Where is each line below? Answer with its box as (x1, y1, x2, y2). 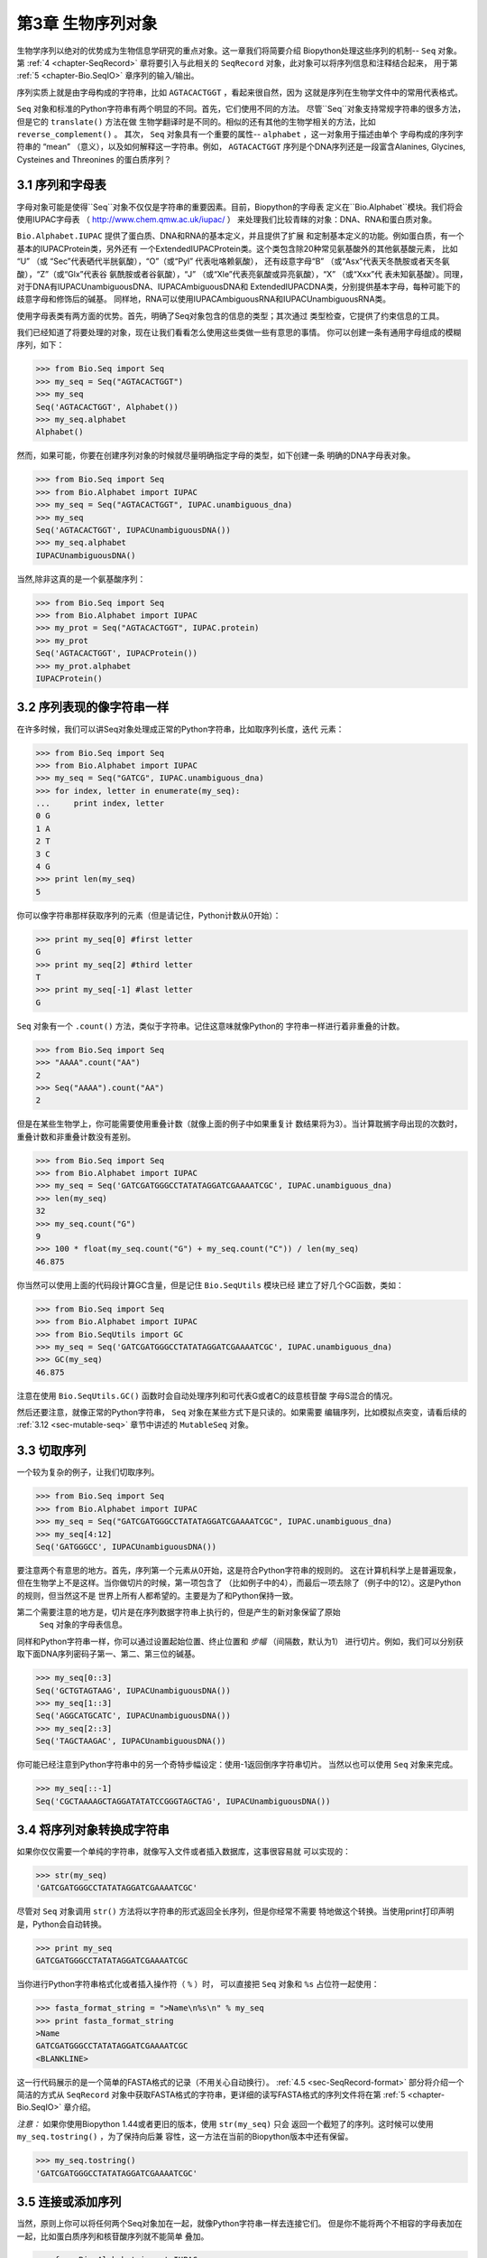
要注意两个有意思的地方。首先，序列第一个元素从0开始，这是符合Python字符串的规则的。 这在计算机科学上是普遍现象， (16, 1564, 462, 1575)
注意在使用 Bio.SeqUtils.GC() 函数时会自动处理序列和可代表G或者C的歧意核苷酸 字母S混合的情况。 (16, 1390, 398, 1401)
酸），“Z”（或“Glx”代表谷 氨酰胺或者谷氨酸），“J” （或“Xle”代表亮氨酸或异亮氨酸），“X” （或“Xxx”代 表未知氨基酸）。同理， (16, 268, 468, 279)
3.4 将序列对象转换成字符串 (16, 1822, 170, 1837)
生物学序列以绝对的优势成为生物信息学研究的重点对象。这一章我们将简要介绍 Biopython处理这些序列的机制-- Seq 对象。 (16, 45, 462, 56)
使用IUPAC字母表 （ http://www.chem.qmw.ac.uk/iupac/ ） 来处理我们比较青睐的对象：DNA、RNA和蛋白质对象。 (16, 213, 437, 225)
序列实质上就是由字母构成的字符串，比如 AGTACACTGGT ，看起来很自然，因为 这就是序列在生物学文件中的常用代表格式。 (16, 87, 464, 98)
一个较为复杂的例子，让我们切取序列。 (16, 1467, 160, 1478)
